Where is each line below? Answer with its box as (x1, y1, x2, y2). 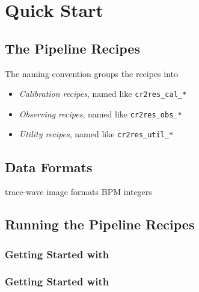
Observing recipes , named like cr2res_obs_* (19, 107, 182, 120)
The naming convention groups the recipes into (5, 67, 179, 79)
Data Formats (5, 157, 93, 176)
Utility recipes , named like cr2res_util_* (19, 128, 174, 140)
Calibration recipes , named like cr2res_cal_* (19, 87, 187, 100)
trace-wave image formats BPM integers (5, 185, 152, 198)
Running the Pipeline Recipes (5, 215, 195, 234)
